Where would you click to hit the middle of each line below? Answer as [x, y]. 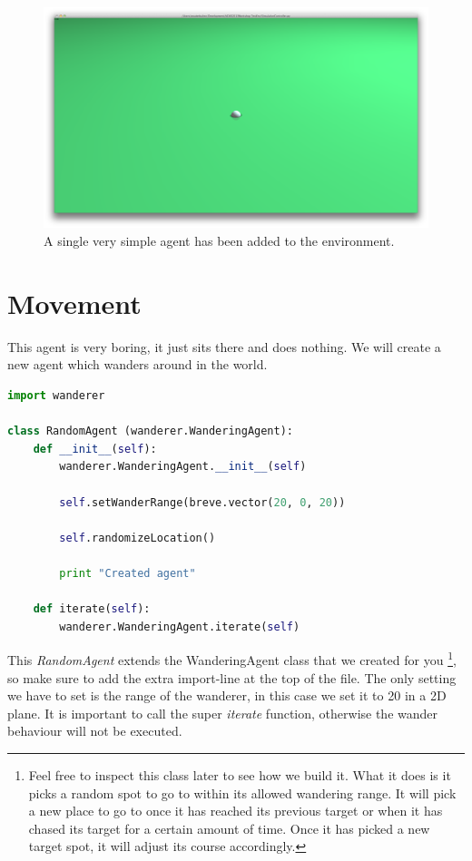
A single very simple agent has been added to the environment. [219, 241]
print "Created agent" [128, 573]
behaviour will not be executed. [95, 731]
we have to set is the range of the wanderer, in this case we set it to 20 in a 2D [227, 695]
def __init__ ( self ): [95, 449]
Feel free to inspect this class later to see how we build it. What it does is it [240, 774]
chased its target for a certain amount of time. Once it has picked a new [229, 828]
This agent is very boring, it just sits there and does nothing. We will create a [224, 346]
